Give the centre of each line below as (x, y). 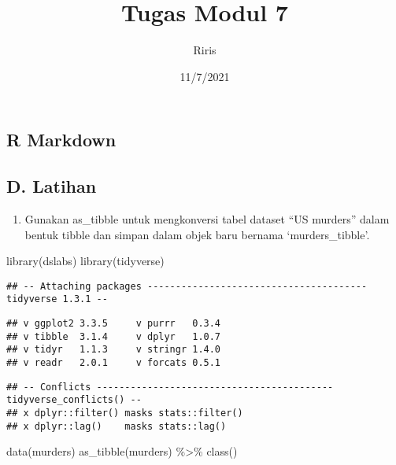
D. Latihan (52, 186)
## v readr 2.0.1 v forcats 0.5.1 (114, 362)
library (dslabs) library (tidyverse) (85, 261)
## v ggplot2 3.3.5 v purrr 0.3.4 (114, 323)
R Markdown (61, 140)
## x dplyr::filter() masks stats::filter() (125, 413)
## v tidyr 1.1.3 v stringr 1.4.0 (114, 350)
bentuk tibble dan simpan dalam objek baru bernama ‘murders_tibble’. (197, 234)
